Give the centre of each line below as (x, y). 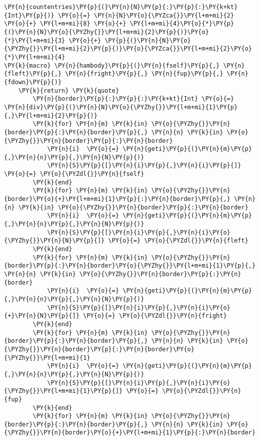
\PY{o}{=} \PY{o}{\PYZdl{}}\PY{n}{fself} (74, 174)
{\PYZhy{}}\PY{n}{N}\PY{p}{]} (54, 241)
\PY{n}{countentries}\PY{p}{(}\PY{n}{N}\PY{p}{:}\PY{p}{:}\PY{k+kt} (121, 7)
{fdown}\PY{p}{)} (33, 82)
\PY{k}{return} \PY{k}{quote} (69, 90)
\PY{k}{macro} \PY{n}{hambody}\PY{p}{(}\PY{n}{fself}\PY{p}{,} (112, 65)
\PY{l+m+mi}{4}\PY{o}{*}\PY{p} (182, 24)
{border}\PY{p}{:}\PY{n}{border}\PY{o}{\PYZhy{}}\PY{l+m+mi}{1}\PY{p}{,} (130, 266)
